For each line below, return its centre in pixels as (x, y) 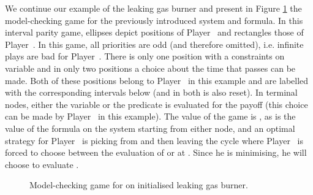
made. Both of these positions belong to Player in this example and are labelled (157, 80)
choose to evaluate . (42, 164)
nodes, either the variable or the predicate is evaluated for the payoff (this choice (156, 104)
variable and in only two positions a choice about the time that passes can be (150, 68)
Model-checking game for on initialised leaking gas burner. (139, 185)
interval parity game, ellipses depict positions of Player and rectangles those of (154, 32)
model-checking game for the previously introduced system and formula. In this (154, 20)
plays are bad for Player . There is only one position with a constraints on (145, 56)
